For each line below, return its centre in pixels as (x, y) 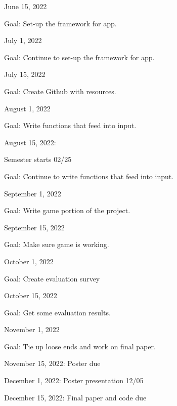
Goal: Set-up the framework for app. (60, 23)
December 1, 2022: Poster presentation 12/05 (74, 380)
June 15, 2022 (26, 6)
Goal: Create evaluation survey (52, 278)
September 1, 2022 (33, 193)
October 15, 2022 (31, 295)
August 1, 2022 (27, 108)
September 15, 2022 (34, 227)
